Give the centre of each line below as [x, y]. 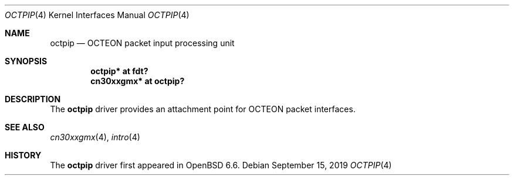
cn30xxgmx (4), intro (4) [95, 137]
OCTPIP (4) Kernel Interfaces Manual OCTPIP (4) [97, 15]
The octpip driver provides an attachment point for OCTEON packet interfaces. [203, 109]
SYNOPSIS [26, 61]
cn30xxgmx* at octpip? [138, 81]
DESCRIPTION [33, 99]
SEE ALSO [25, 127]
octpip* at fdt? [119, 71]
